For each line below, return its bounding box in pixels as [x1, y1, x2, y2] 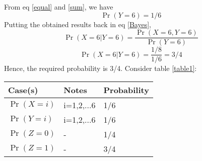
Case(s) [8, 84, 38, 96]
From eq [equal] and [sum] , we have [4, 2, 113, 12]
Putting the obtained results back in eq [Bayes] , [4, 19, 151, 29]
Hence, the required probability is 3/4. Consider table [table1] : [4, 63, 197, 73]
